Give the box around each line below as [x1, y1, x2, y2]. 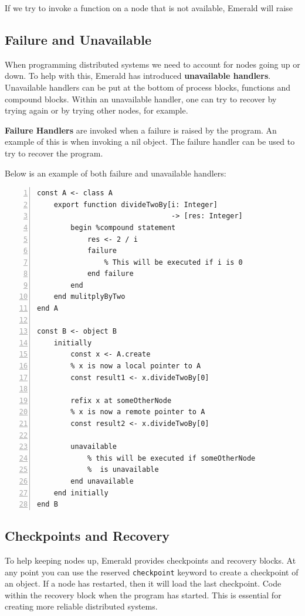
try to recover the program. [5, 146, 103, 159]
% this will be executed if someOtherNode [87, 454, 256, 462]
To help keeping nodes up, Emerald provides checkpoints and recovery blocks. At [5, 554, 296, 566]
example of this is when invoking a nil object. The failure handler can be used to [5, 135, 295, 148]
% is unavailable [87, 465, 159, 474]
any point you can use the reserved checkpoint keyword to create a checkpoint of [5, 565, 299, 578]
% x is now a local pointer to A [70, 362, 201, 371]
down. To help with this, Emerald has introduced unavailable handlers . [5, 69, 271, 82]
